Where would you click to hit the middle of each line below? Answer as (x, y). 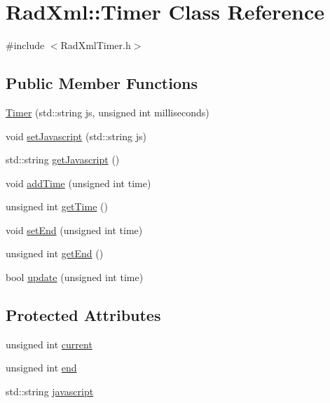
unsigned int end (41, 368)
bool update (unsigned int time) (75, 277)
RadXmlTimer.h (96, 45)
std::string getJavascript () (63, 159)
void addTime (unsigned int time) (78, 183)
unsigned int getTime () (57, 206)
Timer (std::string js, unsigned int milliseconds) (108, 112)
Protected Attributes (83, 315)
